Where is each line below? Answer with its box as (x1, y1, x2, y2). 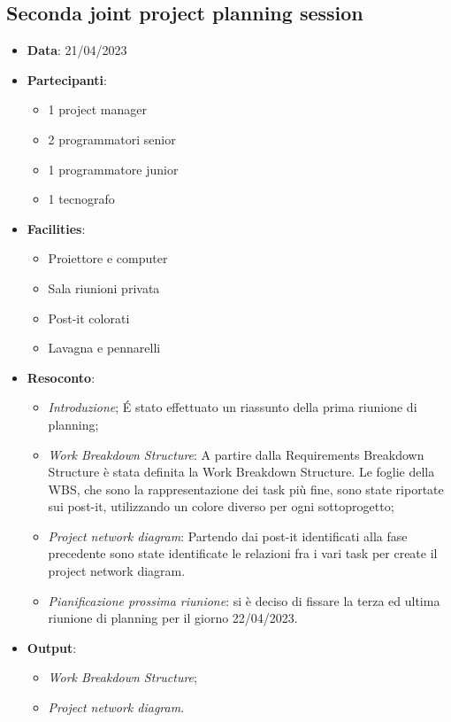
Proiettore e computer (48, 249, 168, 268)
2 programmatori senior (48, 129, 176, 148)
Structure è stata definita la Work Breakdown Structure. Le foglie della (48, 462, 435, 481)
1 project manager (48, 100, 147, 119)
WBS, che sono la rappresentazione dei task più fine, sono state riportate (48, 479, 444, 498)
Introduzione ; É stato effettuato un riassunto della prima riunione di (48, 398, 417, 416)
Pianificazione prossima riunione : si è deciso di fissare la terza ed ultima (48, 591, 440, 609)
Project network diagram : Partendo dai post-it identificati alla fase (48, 526, 408, 545)
